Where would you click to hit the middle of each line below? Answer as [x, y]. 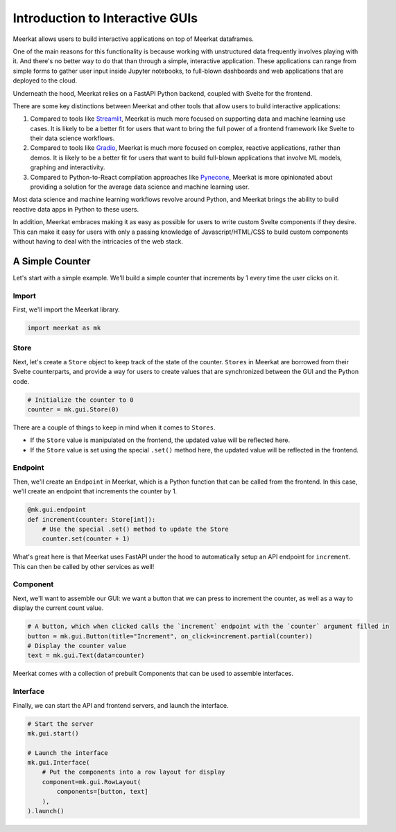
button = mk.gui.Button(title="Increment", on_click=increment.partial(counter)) [170, 636]
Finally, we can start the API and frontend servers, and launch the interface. [121, 705]
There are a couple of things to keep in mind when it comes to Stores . [114, 427]
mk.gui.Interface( [59, 763]
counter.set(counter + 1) [86, 539]
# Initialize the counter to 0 [81, 400]
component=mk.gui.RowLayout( [92, 782]
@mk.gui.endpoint [57, 510]
